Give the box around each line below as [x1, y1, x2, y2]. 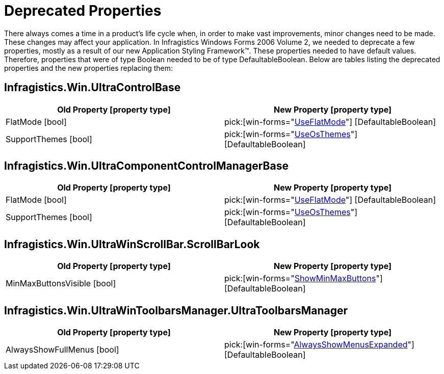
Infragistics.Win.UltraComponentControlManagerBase [4, 159, 289, 173]
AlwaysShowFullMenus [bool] [6, 344, 119, 355]
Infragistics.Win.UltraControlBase [4, 81, 181, 94]
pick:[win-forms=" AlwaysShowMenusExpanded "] [224, 339, 414, 350]
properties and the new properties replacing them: [4, 63, 173, 72]
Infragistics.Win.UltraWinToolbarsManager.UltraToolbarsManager [4, 304, 348, 317]
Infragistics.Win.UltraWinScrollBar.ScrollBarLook [4, 237, 260, 251]
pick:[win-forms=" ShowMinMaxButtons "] [224, 273, 383, 284]
